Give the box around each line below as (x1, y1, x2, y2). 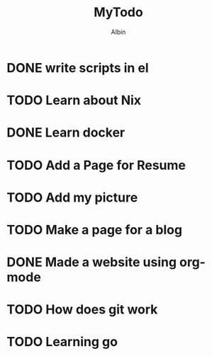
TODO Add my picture (6, 189, 138, 205)
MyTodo (94, 4, 143, 21)
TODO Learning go (6, 334, 118, 350)
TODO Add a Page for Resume (6, 157, 186, 173)
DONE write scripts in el (6, 59, 150, 76)
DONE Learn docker (6, 125, 125, 141)
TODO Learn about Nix (6, 93, 142, 108)
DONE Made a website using (6, 254, 177, 270)
